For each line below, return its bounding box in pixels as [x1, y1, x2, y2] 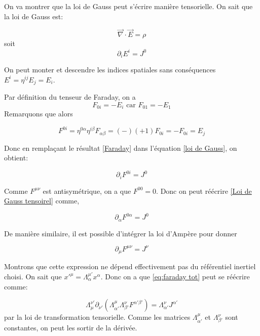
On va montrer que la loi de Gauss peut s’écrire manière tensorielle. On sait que [4, 1, 253, 11]
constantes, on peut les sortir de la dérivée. [4, 322, 137, 332]
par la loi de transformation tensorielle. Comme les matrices [4, 312, 191, 322]
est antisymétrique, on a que [43, 185, 131, 196]
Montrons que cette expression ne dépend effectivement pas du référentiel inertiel [4, 261, 256, 272]
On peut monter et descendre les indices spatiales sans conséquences [4, 64, 216, 74]
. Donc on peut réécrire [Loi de [156, 185, 252, 196]
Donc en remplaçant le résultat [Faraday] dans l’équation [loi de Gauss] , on [4, 142, 237, 153]
